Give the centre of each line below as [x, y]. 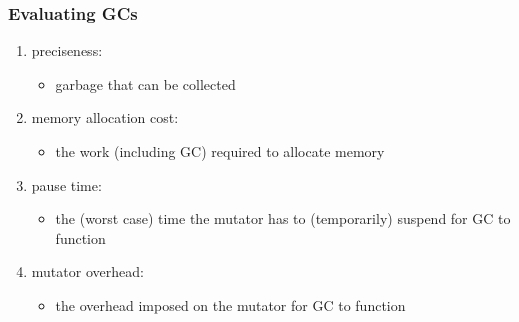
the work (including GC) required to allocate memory [220, 151]
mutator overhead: [87, 271]
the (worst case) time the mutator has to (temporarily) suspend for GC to [283, 218]
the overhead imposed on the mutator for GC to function [230, 304]
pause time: [66, 184]
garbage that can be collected [145, 83]
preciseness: [67, 50]
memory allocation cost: [105, 117]
